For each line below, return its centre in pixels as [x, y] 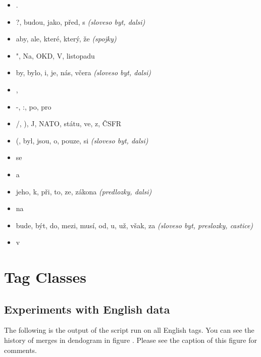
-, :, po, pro [34, 106]
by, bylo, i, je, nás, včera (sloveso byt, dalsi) [83, 72]
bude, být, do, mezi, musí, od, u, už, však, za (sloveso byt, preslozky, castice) [135, 225]
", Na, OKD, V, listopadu [55, 55]
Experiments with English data [87, 309]
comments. [21, 350]
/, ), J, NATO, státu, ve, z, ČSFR [69, 123]
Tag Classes [45, 277]
